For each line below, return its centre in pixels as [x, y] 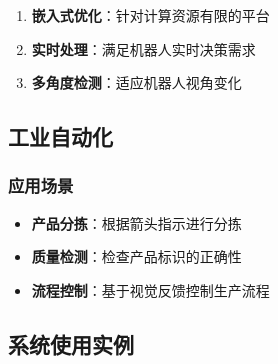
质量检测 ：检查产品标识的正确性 [136, 256]
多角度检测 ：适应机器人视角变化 [136, 82]
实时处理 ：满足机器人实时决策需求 [143, 48]
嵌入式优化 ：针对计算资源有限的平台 [150, 15]
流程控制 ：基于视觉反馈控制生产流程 [150, 289]
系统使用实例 [71, 343]
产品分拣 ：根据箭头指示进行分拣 [136, 222]
